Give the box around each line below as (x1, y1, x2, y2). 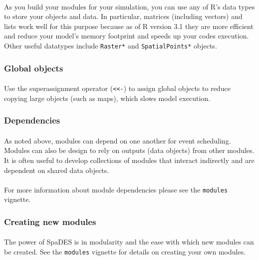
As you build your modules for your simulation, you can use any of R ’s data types (4, 1, 255, 11)
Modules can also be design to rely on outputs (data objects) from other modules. (4, 145, 255, 155)
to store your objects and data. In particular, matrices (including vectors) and (4, 11, 243, 21)
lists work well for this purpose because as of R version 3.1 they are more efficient (4, 20, 254, 31)
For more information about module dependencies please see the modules (4, 184, 228, 194)
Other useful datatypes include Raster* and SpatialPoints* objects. (4, 40, 217, 50)
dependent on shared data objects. (4, 164, 109, 175)
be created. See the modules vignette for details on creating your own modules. (4, 246, 246, 256)
